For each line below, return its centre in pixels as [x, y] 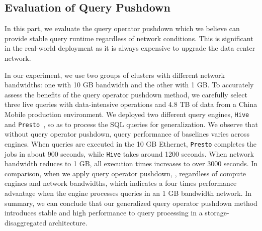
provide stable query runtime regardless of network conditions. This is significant [129, 38]
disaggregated [26, 222]
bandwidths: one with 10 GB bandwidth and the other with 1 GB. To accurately [129, 85]
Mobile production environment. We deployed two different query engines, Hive [127, 114]
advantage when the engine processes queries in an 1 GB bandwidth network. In [128, 193]
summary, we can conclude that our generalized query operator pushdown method [131, 203]
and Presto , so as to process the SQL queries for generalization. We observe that [131, 124]
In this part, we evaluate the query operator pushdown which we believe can [122, 28]
